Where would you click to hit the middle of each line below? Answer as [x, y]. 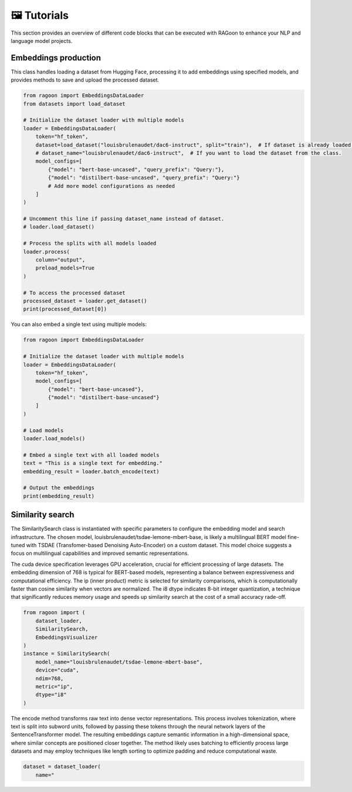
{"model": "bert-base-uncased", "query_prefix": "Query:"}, [136, 169]
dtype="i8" [51, 695]
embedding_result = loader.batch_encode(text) [91, 471]
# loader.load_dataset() [59, 227]
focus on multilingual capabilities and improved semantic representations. [100, 553]
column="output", [60, 260]
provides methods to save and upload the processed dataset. [85, 80]
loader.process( [47, 252]
